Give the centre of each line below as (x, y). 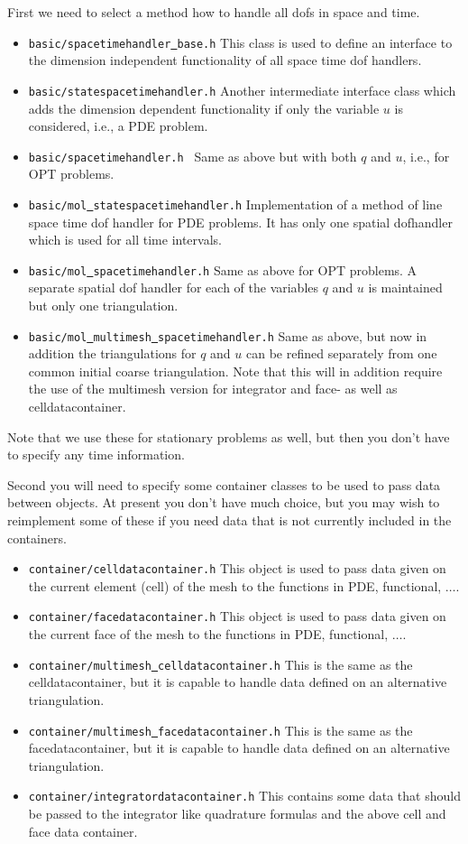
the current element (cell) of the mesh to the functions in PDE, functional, (235, 585)
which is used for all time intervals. (125, 240)
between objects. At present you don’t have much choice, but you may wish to (224, 502)
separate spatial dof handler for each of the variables (174, 288)
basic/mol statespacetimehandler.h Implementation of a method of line (235, 204)
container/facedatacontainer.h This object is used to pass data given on (237, 616)
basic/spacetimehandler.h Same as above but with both (193, 156)
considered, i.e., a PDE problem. (118, 126)
